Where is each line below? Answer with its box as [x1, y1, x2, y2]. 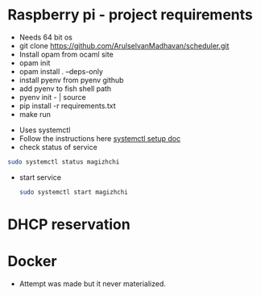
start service [19, 172, 62, 182]
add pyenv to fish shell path [19, 83, 112, 94]
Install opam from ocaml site [19, 49, 114, 59]
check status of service [19, 142, 97, 152]
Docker [7, 252, 57, 271]
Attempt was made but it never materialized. [19, 278, 167, 288]
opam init [19, 58, 51, 68]
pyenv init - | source [19, 92, 86, 102]
